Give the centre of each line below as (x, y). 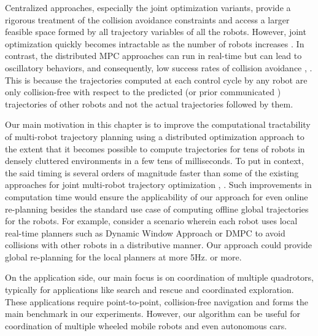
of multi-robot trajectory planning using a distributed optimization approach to (155, 136)
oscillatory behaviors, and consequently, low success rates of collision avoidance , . (159, 67)
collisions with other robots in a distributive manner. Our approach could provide (158, 245)
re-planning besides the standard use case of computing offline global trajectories (157, 209)
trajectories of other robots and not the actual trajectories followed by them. (149, 104)
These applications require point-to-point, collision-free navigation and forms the (157, 301)
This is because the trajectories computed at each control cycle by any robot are (156, 80)
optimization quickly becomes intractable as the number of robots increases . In (155, 43)
